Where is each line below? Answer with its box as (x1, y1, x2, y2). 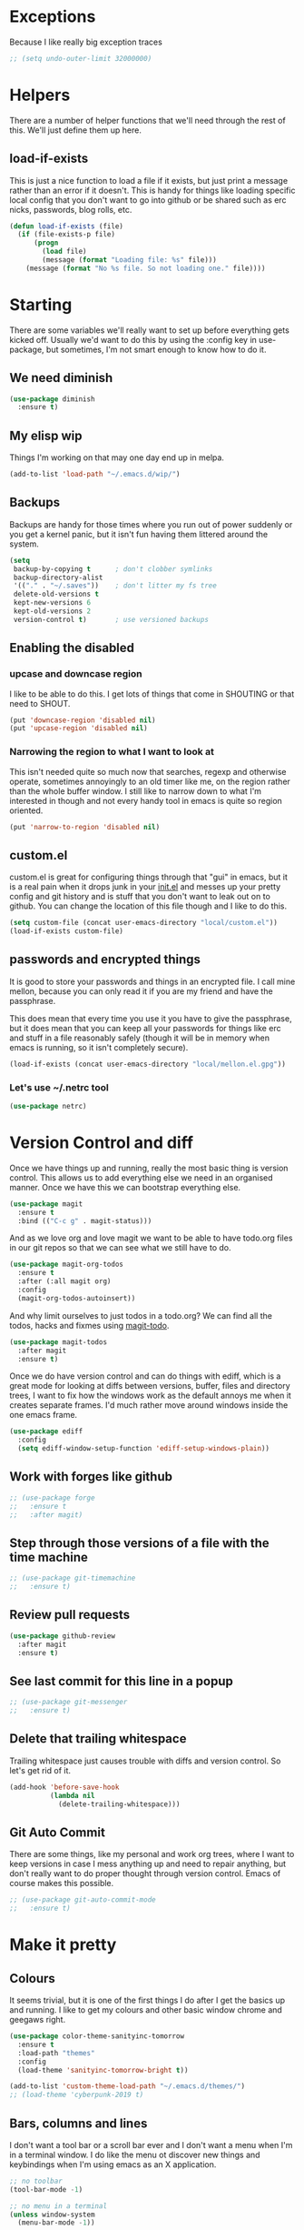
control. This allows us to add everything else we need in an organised (9, 1171, 274, 1183)
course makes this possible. (9, 1878, 114, 1889)
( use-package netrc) (9, 1101, 88, 1110)
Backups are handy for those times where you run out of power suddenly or (9, 518, 293, 529)
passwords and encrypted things (9, 952, 201, 968)
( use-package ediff (9, 1427, 83, 1436)
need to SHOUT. (9, 698, 71, 708)
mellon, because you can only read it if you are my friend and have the (9, 985, 274, 997)
